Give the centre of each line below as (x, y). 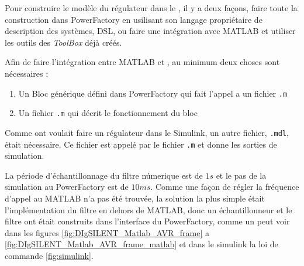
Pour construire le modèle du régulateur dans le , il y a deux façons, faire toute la (151, 8)
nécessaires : (27, 73)
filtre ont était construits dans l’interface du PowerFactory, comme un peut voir (147, 221)
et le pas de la (241, 175)
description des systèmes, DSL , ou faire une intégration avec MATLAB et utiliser (150, 31)
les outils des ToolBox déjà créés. (63, 42)
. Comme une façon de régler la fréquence (225, 187)
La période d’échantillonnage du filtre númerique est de (104, 175)
